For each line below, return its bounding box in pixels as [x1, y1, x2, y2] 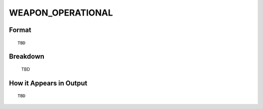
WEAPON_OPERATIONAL [9, 7, 113, 18]
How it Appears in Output [9, 79, 88, 87]
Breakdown [9, 53, 45, 61]
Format [9, 26, 32, 34]
